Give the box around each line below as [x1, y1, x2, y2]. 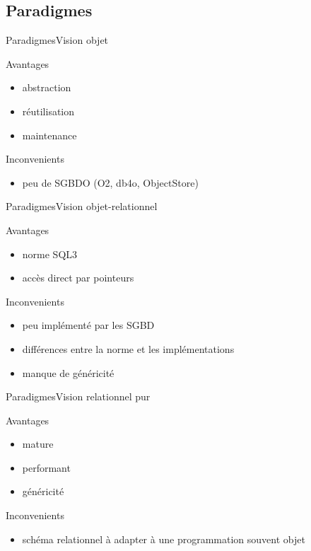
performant [22, 460, 71, 475]
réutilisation [22, 103, 75, 118]
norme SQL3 [22, 246, 78, 261]
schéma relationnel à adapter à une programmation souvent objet [22, 531, 305, 546]
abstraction [22, 80, 71, 95]
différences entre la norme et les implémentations [22, 341, 235, 356]
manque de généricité [22, 365, 115, 380]
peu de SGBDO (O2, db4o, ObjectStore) [22, 175, 199, 190]
